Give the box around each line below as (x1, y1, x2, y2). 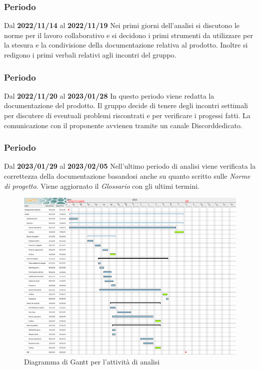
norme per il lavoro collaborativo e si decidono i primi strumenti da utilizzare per (4, 30, 253, 40)
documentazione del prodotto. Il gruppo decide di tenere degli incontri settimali (4, 100, 248, 111)
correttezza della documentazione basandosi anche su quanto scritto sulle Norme (4, 171, 250, 181)
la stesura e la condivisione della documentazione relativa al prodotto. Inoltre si (4, 40, 248, 50)
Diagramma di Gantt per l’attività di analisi (24, 356, 160, 366)
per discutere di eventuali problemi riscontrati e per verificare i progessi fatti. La (4, 110, 250, 120)
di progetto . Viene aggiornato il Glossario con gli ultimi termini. (4, 180, 199, 191)
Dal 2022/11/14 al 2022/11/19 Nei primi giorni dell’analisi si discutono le (4, 20, 240, 31)
